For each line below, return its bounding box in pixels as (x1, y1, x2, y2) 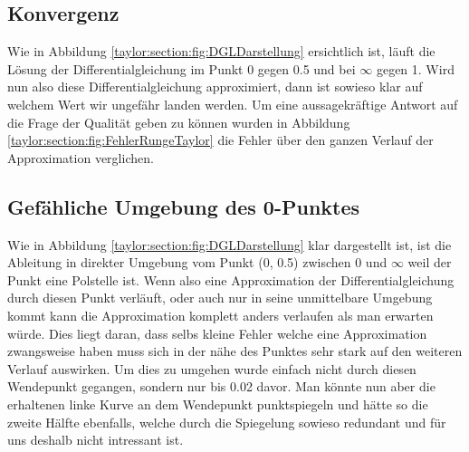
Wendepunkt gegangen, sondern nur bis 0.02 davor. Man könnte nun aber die (7, 377, 435, 396)
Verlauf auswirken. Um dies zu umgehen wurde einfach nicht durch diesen (7, 359, 416, 378)
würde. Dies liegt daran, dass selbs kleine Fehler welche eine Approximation (7, 323, 427, 342)
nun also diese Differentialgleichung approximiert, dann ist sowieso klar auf (7, 77, 423, 96)
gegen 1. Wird (376, 59, 455, 78)
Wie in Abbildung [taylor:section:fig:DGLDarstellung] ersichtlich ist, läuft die (7, 42, 435, 61)
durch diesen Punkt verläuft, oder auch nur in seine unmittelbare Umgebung (7, 288, 433, 307)
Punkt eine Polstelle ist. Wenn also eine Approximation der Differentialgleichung (7, 270, 455, 289)
